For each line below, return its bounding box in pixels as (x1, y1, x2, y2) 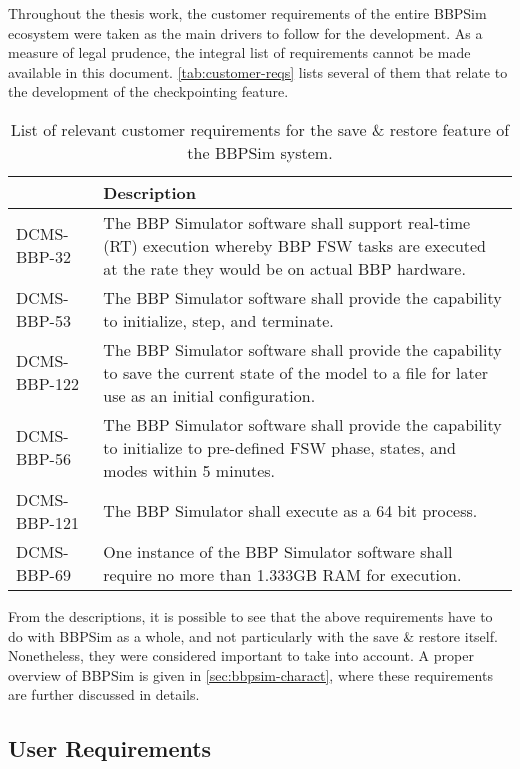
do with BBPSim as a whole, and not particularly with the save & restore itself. (8, 625, 498, 646)
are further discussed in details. (8, 684, 200, 705)
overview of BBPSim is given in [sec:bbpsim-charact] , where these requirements (8, 664, 493, 685)
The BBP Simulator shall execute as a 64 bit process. (103, 499, 478, 523)
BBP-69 (16, 562, 71, 586)
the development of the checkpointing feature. (8, 81, 289, 102)
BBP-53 (16, 308, 71, 332)
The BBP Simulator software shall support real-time (103, 210, 471, 234)
